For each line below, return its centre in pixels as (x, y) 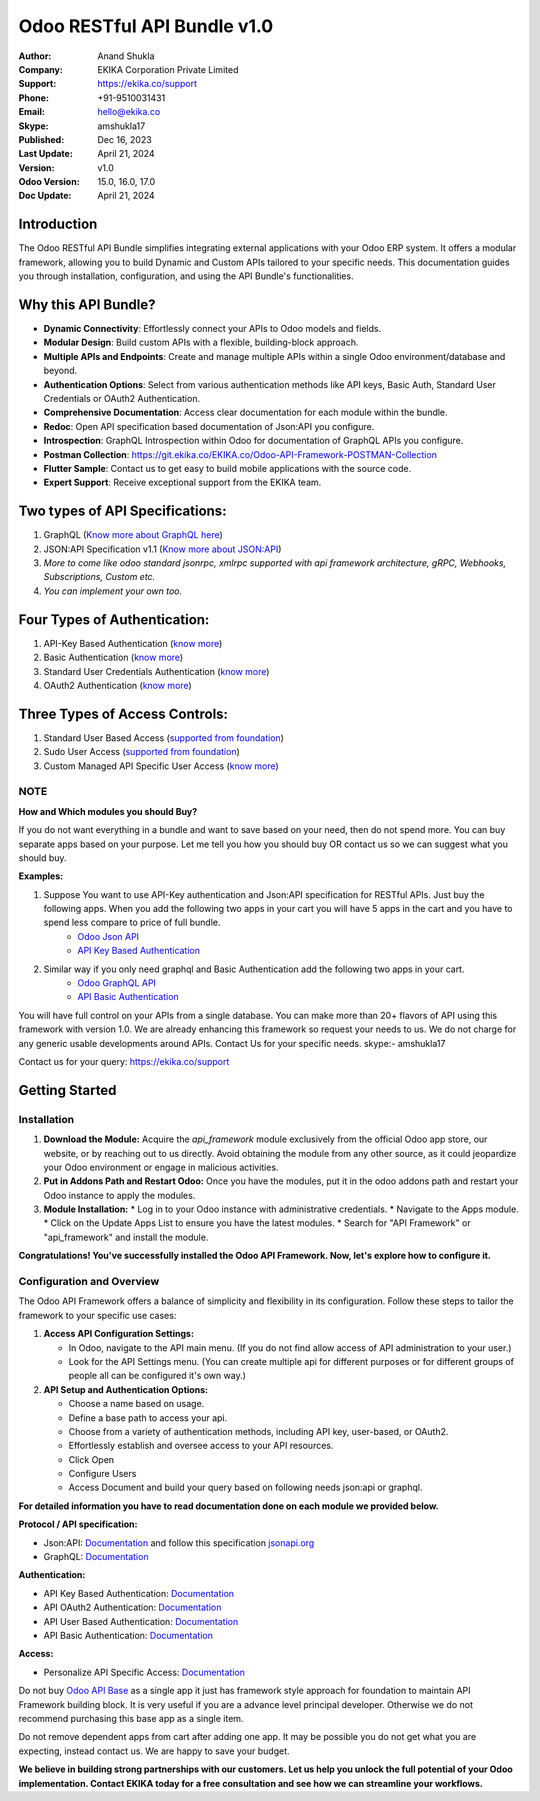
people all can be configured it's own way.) (157, 1376)
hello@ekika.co (129, 112)
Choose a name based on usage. (136, 1404)
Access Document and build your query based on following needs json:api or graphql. (245, 1487)
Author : (35, 56)
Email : (31, 112)
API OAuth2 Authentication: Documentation (132, 1607)
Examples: (41, 876)
